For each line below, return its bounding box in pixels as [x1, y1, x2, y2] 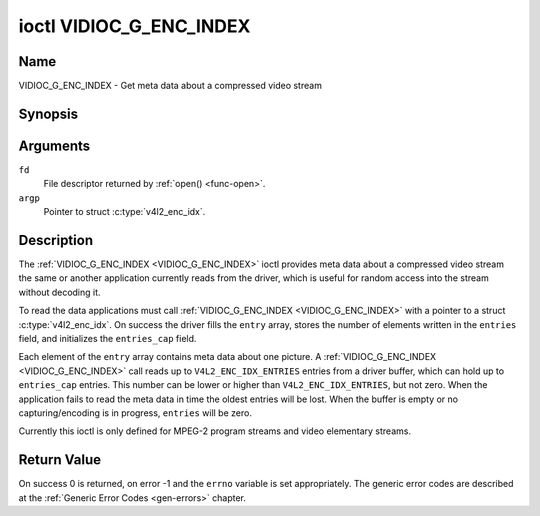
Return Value [18, 451, 102, 469]
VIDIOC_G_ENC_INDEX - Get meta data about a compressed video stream [18, 80, 322, 92]
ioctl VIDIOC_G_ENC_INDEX [18, 15, 251, 37]
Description [18, 231, 94, 249]
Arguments [18, 137, 91, 154]
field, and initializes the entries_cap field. [18, 333, 197, 345]
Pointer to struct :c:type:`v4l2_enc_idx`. [43, 206, 206, 218]
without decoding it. [18, 286, 101, 298]
